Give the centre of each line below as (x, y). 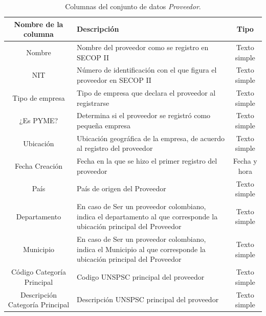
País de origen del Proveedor (121, 188)
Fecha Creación (39, 166)
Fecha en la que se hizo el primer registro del (147, 161)
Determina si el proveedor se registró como (143, 115)
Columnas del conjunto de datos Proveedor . (133, 6)
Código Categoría (38, 272)
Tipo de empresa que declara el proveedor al (146, 92)
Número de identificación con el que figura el (147, 70)
